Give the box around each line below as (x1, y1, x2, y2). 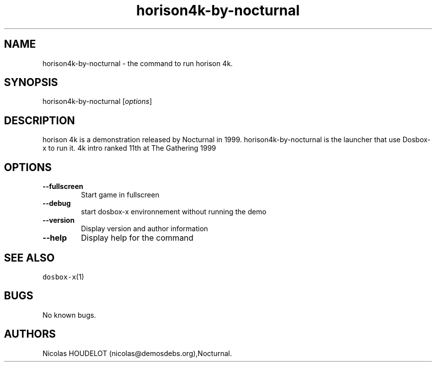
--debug (42, 199, 71, 208)
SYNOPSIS (4, 76, 58, 89)
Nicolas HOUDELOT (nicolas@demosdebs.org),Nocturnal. (42, 349, 232, 358)
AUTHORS (4, 328, 56, 341)
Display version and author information (81, 224, 208, 233)
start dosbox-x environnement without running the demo (81, 207, 267, 216)
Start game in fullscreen (81, 190, 159, 199)
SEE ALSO (4, 251, 55, 264)
